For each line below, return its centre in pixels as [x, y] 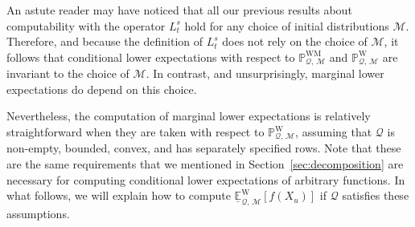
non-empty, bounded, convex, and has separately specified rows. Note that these [204, 148]
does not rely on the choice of [295, 41]
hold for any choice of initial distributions [287, 25]
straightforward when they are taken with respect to [136, 132]
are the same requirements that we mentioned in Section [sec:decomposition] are [205, 164]
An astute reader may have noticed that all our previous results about [179, 10]
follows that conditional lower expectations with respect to [151, 57]
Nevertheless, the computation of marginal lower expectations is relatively [189, 116]
